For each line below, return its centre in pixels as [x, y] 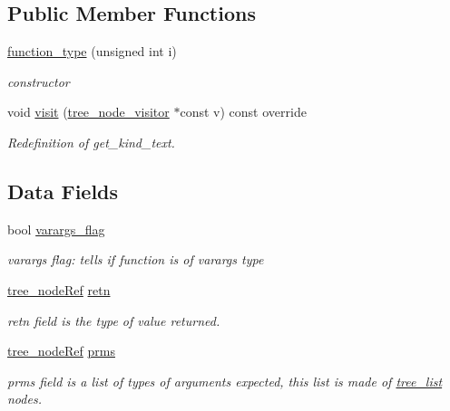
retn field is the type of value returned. [114, 320]
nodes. [24, 399]
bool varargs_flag [56, 229]
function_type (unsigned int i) [92, 51]
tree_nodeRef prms [61, 351]
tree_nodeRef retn [59, 289]
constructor [39, 81]
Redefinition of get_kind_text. [91, 142]
